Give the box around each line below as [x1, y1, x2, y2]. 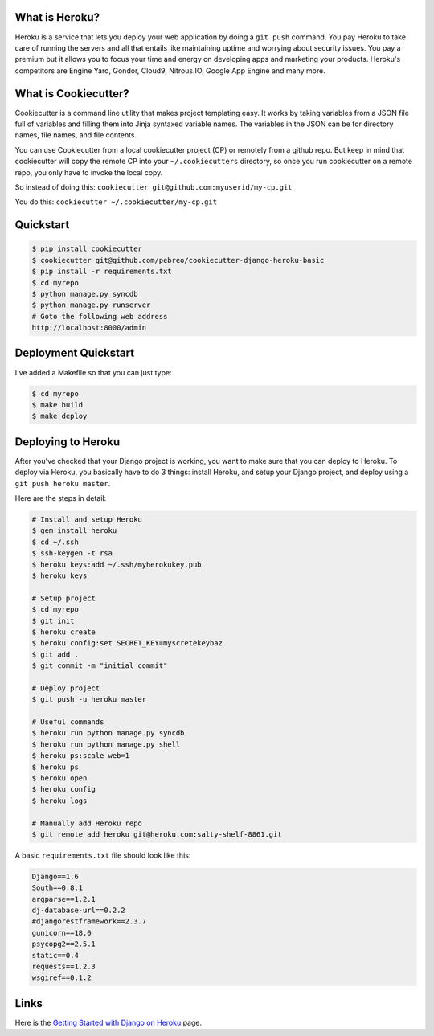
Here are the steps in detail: [14, 493, 107, 502]
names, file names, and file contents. [14, 130, 137, 140]
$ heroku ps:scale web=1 [31, 751, 130, 760]
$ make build [31, 400, 84, 409]
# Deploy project [31, 683, 100, 693]
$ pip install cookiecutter [31, 244, 142, 253]
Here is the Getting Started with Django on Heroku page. [14, 1018, 203, 1027]
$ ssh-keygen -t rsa [31, 549, 113, 558]
